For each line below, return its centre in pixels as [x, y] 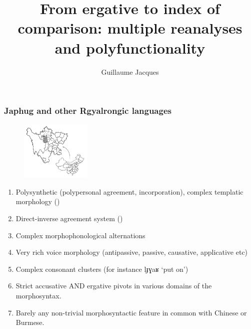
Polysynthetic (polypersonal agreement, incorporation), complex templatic [129, 191]
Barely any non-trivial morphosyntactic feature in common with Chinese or [131, 312]
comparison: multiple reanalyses [130, 28]
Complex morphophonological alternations [80, 235]
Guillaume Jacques [130, 71]
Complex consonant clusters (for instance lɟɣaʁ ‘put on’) [102, 269]
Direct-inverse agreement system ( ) [69, 218]
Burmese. [30, 322]
